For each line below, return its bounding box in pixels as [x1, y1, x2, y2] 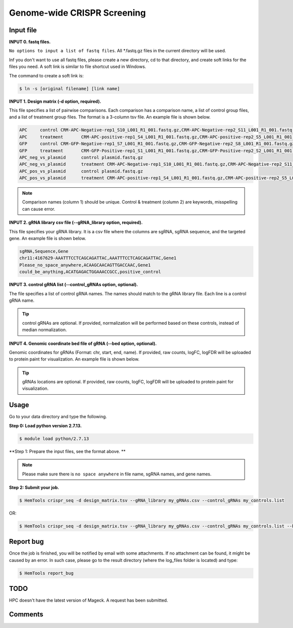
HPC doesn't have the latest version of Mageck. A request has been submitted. [9, 597, 168, 604]
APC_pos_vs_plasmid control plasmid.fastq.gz [19, 168, 144, 174]
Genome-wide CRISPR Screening [9, 7, 146, 18]
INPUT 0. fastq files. [9, 39, 51, 45]
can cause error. [22, 206, 56, 212]
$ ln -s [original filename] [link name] [19, 86, 120, 91]
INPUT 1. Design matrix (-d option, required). [9, 98, 102, 104]
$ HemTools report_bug [19, 570, 74, 576]
